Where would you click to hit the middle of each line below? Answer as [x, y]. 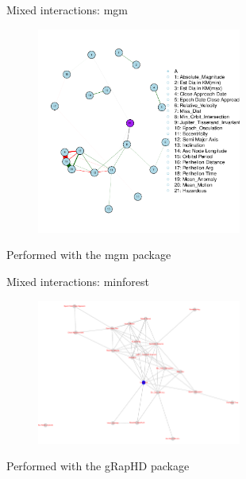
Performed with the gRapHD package [98, 466]
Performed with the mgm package [89, 255]
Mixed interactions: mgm [67, 10]
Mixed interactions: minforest [78, 281]
